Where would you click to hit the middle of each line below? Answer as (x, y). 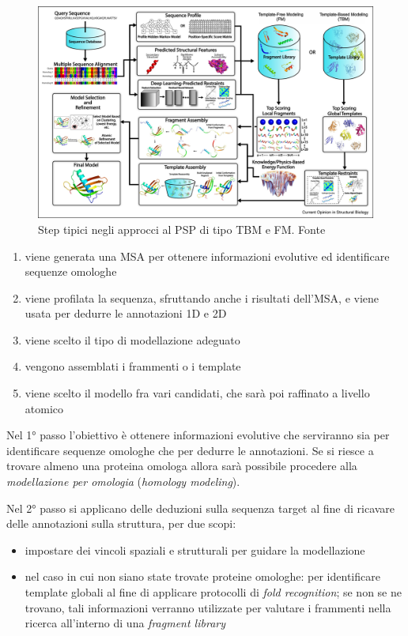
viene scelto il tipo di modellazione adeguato (132, 339)
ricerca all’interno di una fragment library (125, 623)
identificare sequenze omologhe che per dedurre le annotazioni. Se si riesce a (190, 450)
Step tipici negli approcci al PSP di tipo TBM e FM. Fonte (182, 229)
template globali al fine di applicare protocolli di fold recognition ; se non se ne (213, 592)
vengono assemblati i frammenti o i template (133, 366)
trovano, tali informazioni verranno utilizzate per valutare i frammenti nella (208, 607)
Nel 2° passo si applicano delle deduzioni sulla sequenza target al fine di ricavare (201, 508)
